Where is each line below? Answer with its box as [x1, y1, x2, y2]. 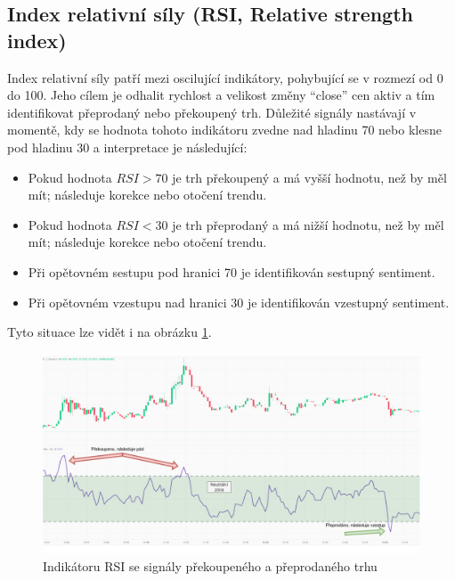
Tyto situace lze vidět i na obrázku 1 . [7, 323, 212, 341]
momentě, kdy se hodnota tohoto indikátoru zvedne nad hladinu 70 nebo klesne [7, 120, 442, 139]
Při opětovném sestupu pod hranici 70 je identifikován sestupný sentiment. [28, 262, 435, 281]
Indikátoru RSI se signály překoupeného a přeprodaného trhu [43, 556, 378, 575]
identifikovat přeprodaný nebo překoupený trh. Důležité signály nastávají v [7, 102, 417, 121]
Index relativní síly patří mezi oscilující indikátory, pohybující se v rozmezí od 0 [7, 68, 443, 86]
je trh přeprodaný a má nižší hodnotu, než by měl [172, 215, 444, 233]
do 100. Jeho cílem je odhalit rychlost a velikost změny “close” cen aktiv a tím [7, 86, 435, 104]
